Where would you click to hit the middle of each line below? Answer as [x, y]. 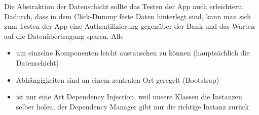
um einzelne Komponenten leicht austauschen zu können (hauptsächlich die [133, 53]
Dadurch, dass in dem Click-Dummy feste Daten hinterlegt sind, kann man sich [128, 16]
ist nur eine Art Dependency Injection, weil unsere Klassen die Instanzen [129, 97]
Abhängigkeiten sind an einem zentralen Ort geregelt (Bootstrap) [118, 79]
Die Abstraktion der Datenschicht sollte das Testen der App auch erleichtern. [124, 6]
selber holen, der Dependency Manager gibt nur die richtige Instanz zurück [132, 106]
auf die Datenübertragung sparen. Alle [64, 36]
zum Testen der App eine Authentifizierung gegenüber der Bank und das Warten [129, 26]
